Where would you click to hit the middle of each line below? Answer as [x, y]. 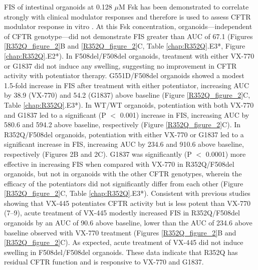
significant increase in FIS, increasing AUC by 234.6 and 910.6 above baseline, [124, 144]
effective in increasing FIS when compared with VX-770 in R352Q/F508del [119, 164]
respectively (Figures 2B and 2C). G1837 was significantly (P [98, 154]
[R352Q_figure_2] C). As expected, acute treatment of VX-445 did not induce [124, 242]
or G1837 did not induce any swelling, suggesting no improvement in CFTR [120, 65]
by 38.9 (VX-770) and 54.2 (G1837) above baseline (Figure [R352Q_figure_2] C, [127, 95]
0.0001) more [226, 154]
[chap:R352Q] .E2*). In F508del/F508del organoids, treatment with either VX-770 [129, 55]
